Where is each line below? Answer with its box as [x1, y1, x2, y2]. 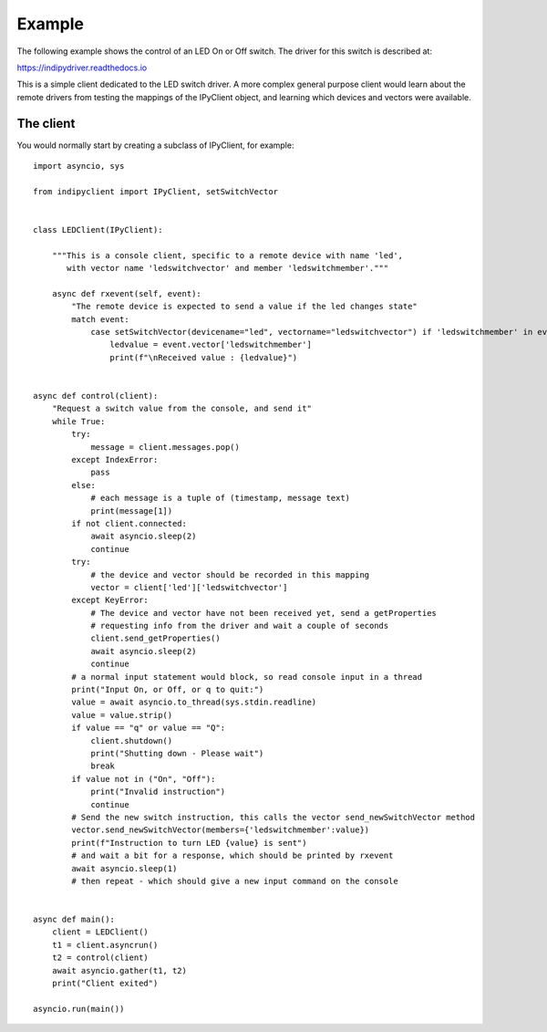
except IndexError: [71, 454, 159, 464]
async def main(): [33, 914, 116, 925]
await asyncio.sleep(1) [71, 863, 178, 873]
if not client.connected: [71, 518, 187, 528]
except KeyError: [71, 595, 150, 606]
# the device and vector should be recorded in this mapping [90, 569, 370, 579]
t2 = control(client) [51, 953, 150, 963]
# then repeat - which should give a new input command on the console [71, 876, 398, 886]
